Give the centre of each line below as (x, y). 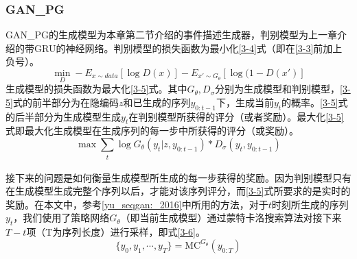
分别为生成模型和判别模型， (278, 89)
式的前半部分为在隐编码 (66, 102)
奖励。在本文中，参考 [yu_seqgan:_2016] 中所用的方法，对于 (137, 204)
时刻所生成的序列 (310, 204)
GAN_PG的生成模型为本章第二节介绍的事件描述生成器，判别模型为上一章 (172, 35)
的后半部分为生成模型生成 (63, 116)
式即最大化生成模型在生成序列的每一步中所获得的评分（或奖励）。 (152, 131)
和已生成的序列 (157, 102)
